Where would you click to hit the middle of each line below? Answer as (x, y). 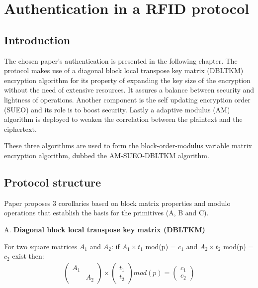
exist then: (28, 256)
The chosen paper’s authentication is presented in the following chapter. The (121, 60)
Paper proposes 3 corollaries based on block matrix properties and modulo (117, 203)
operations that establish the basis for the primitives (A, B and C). (106, 213)
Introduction (37, 40)
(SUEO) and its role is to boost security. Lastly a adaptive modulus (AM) (117, 109)
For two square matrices (41, 246)
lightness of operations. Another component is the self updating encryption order (127, 99)
